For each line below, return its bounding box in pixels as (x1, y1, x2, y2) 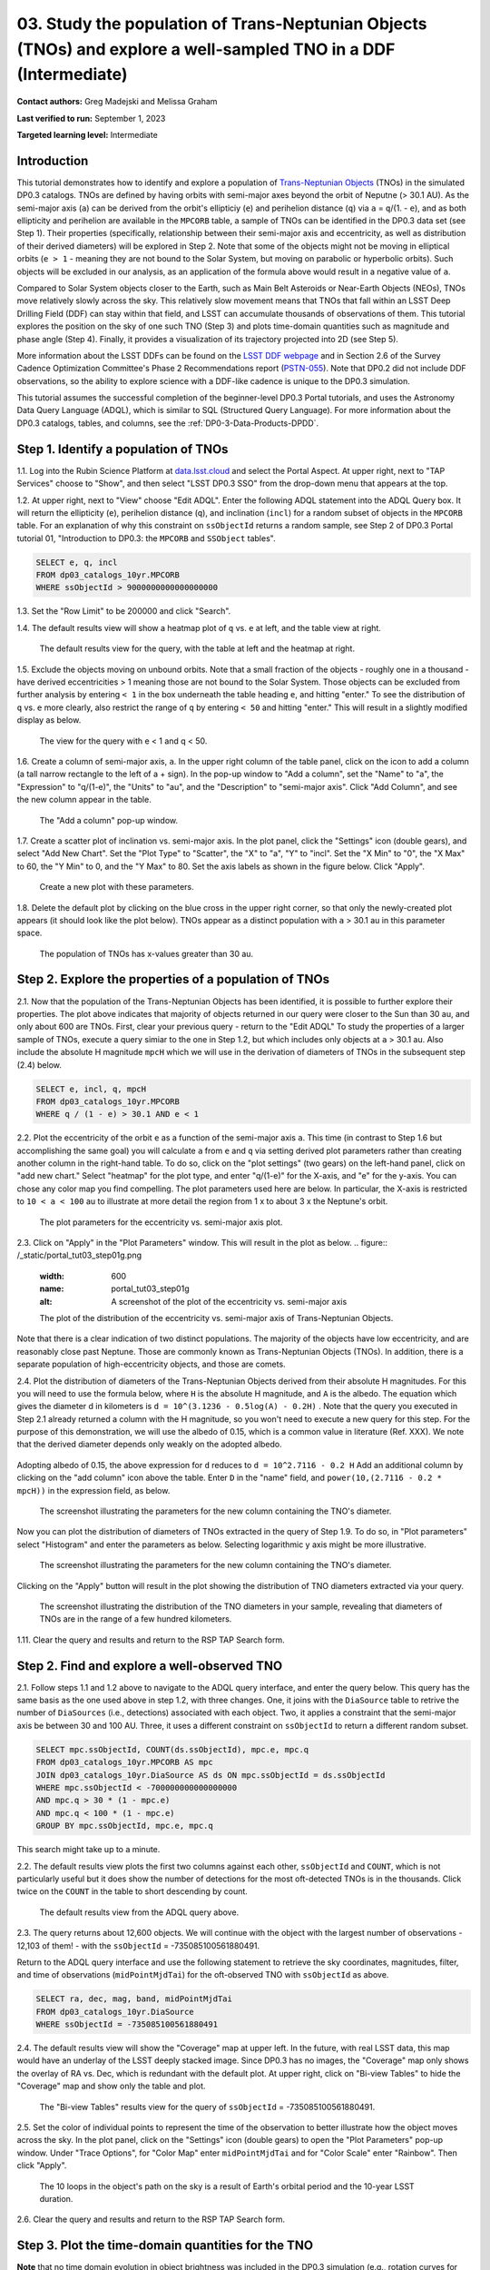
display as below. (16, 715, 82, 725)
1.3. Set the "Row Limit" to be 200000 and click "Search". (16, 606, 231, 617)
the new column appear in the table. (16, 794, 152, 805)
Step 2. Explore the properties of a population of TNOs (16, 972, 330, 987)
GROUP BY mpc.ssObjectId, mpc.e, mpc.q (35, 1821, 213, 1831)
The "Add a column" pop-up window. (39, 814, 179, 825)
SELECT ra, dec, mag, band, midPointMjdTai (35, 1994, 233, 2004)
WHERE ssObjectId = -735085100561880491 (35, 2019, 218, 2029)
